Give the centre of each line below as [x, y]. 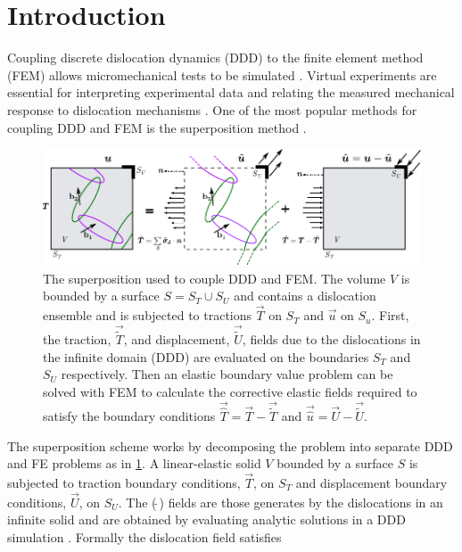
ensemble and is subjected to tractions [148, 315]
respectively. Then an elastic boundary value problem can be [227, 374]
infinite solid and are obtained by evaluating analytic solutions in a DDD [206, 519]
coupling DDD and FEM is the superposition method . [157, 127]
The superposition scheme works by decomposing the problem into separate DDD [230, 445]
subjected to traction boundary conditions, [124, 482]
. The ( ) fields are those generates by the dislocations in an [280, 502]
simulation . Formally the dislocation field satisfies [144, 536]
